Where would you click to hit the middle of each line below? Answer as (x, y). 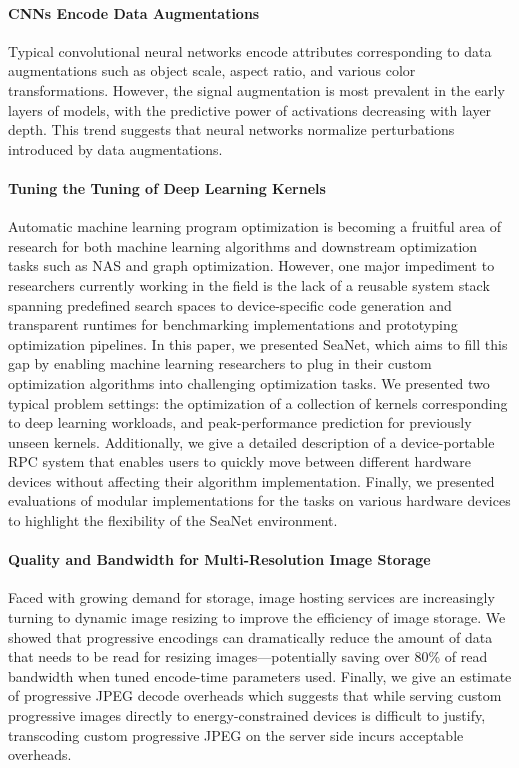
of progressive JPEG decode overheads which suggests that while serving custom (255, 695)
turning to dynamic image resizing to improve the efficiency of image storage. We (257, 617)
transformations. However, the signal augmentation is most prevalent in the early (256, 89)
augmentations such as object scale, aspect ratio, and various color (212, 70)
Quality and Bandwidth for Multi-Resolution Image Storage (219, 559)
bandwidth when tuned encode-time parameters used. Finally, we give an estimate (260, 675)
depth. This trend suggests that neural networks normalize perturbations (231, 129)
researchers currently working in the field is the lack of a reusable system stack (249, 284)
